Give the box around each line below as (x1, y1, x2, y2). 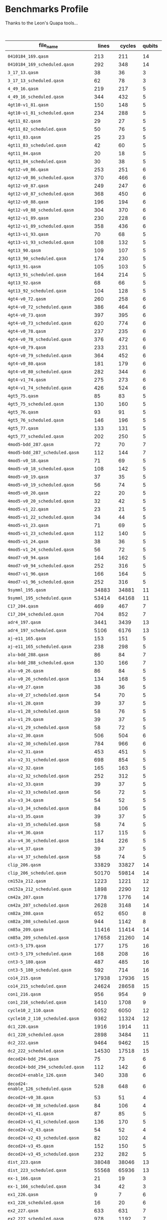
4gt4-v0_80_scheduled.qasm (7, 369, 72, 375)
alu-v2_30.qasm (7, 733, 44, 738)
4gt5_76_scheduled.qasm (7, 417, 64, 423)
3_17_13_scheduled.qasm (7, 78, 64, 84)
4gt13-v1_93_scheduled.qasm (7, 240, 74, 245)
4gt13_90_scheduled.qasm (7, 256, 67, 262)
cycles (120, 42, 136, 49)
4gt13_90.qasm (7, 248, 41, 253)
